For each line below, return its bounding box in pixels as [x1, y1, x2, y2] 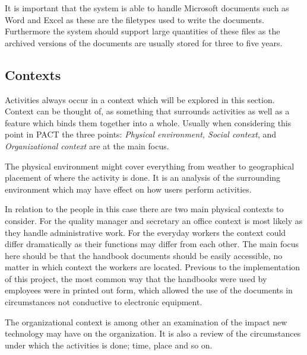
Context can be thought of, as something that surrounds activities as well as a [5, 105, 290, 117]
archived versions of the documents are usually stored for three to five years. [5, 36, 283, 49]
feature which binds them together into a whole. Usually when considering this [5, 116, 292, 129]
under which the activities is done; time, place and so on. [5, 338, 213, 351]
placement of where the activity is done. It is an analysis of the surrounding [5, 171, 281, 184]
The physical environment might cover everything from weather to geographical [5, 159, 295, 172]
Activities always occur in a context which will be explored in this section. [5, 93, 275, 105]
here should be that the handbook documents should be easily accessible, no [5, 249, 283, 261]
